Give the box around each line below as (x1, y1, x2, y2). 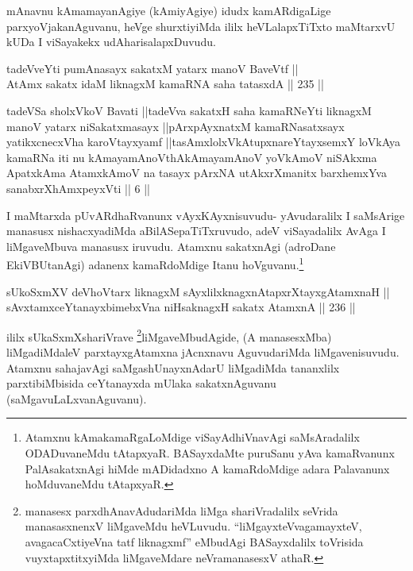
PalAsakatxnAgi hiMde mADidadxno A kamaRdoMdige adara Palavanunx (25, 460, 390, 476)
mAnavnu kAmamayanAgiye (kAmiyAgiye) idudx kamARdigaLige (6, 2, 331, 18)
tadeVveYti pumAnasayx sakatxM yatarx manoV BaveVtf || (6, 60, 299, 76)
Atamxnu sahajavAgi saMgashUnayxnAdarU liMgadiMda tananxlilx (6, 359, 340, 376)
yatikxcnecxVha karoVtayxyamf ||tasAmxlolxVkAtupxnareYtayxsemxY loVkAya (6, 133, 401, 150)
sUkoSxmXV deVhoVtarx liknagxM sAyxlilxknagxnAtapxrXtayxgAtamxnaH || (6, 283, 390, 299)
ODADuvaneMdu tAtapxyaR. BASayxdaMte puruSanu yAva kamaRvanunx (25, 444, 395, 461)
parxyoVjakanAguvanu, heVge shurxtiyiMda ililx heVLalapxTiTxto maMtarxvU (6, 17, 396, 34)
